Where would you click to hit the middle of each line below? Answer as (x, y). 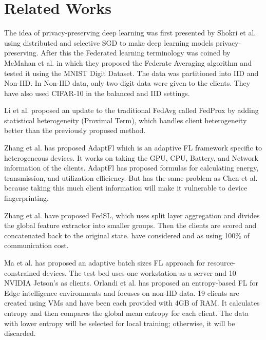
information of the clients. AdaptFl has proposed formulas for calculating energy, (131, 168)
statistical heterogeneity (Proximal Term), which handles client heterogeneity (126, 120)
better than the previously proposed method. (75, 130)
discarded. (20, 333)
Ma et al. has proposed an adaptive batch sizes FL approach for (105, 262)
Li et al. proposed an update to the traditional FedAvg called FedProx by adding (131, 110)
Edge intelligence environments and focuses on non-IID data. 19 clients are (122, 292)
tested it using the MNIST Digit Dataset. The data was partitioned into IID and (131, 73)
